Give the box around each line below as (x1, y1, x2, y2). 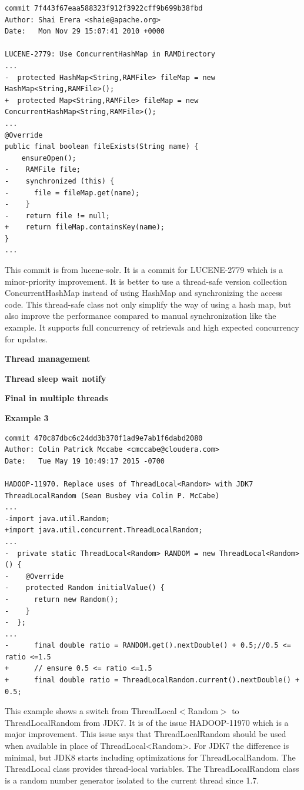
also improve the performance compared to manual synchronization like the (5, 309, 276, 322)
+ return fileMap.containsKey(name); (5, 223, 165, 232)
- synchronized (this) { (5, 176, 115, 185)
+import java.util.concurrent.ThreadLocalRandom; (5, 526, 203, 535)
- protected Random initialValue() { (5, 584, 165, 592)
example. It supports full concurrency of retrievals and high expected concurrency (5, 321, 299, 334)
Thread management (5, 352, 91, 365)
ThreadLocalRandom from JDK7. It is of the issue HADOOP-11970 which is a (5, 716, 289, 728)
